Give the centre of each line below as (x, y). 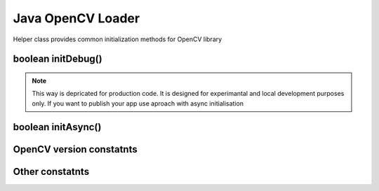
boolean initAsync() (57, 127)
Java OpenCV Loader (77, 18)
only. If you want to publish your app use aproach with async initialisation (138, 103)
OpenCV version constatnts (75, 149)
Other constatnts (51, 171)
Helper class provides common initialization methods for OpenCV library (118, 39)
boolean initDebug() (58, 59)
